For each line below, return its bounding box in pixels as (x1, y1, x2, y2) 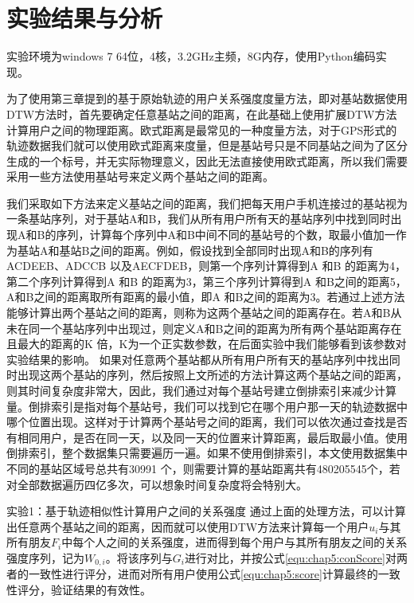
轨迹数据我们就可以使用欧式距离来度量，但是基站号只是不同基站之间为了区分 (6, 137, 408, 154)
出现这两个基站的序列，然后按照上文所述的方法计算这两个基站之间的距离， (17, 366, 408, 383)
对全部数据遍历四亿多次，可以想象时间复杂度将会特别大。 (6, 476, 307, 492)
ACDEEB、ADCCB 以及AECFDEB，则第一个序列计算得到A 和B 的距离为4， (6, 257, 407, 274)
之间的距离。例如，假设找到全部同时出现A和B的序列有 (89, 241, 373, 258)
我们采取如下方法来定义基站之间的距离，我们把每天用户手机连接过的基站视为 (6, 194, 408, 211)
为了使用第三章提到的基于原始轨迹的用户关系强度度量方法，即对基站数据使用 (6, 90, 408, 107)
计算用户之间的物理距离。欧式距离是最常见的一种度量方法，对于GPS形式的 (6, 121, 397, 138)
